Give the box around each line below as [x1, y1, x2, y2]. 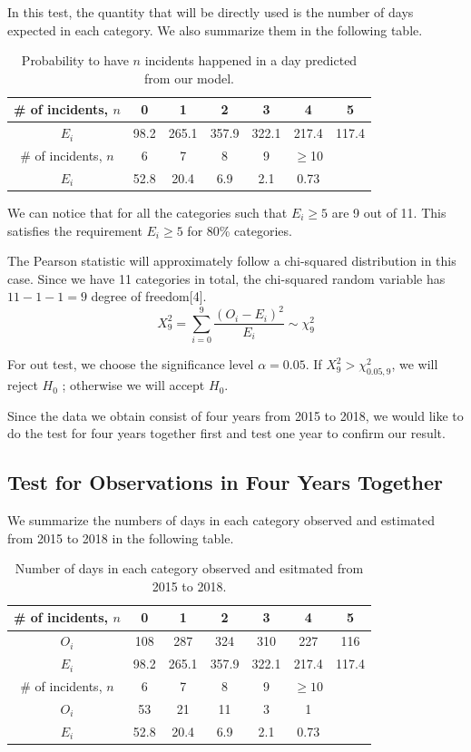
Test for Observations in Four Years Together [7, 468, 443, 496]
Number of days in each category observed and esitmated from [15, 559, 364, 578]
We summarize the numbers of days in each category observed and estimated [7, 511, 436, 530]
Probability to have [21, 51, 129, 70]
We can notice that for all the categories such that [7, 203, 288, 221]
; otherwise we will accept [62, 376, 205, 395]
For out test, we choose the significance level [7, 355, 254, 374]
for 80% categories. [187, 220, 292, 239]
